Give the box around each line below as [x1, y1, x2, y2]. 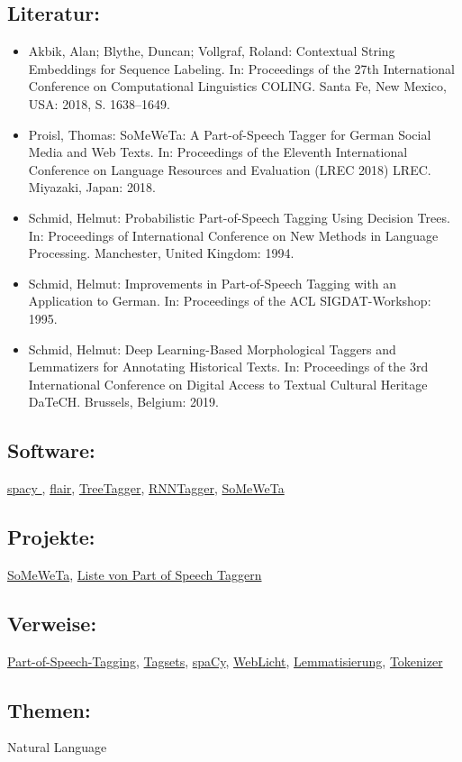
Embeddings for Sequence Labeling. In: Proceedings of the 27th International [28, 59, 455, 78]
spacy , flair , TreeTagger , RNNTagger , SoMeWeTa [7, 479, 285, 498]
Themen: [7, 695, 91, 723]
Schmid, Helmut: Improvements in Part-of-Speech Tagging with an [28, 273, 397, 292]
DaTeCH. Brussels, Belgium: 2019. [28, 392, 220, 411]
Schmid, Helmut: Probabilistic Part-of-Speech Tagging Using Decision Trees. [28, 207, 450, 226]
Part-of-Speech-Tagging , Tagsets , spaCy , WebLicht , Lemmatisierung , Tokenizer [7, 651, 443, 670]
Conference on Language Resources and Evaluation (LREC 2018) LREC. [28, 160, 431, 179]
